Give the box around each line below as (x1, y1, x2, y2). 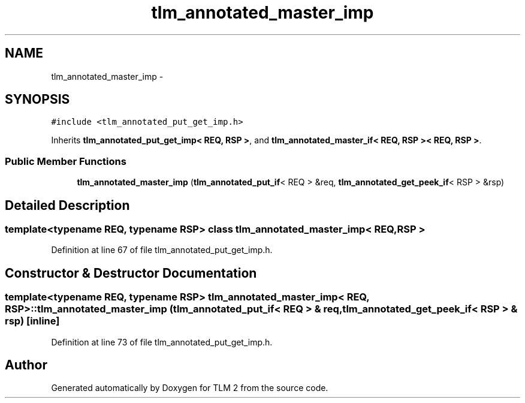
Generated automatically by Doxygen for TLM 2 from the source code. (51, 383, 328, 393)
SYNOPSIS (5, 92, 70, 107)
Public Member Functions (5, 155, 126, 167)
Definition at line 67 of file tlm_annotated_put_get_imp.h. (51, 245, 273, 255)
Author (5, 357, 47, 373)
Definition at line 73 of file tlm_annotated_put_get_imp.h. (51, 336, 273, 347)
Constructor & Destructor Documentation (5, 265, 257, 281)
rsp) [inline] (5, 315, 60, 327)
